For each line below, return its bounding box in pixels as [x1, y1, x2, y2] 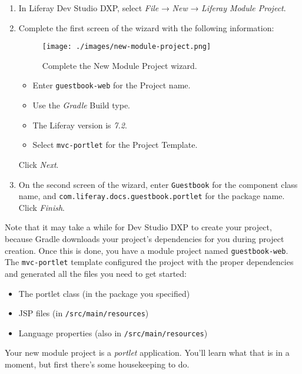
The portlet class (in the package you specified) [18, 287, 190, 299]
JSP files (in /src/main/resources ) [18, 307, 149, 319]
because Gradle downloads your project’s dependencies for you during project [5, 233, 284, 245]
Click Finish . [18, 201, 65, 213]
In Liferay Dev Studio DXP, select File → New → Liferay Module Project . [18, 2, 286, 14]
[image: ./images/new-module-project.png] [42, 42, 211, 51]
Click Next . [18, 158, 59, 170]
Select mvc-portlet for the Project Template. [32, 138, 198, 151]
